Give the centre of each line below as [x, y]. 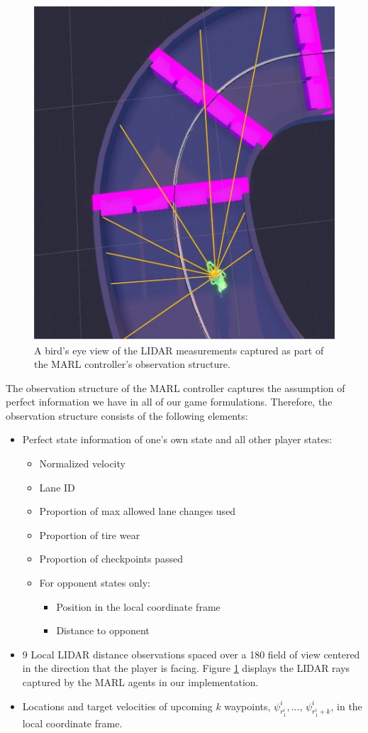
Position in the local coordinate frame [138, 606]
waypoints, [247, 706]
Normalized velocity [82, 463]
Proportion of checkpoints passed [111, 559]
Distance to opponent [103, 630]
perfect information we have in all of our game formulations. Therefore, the [169, 402]
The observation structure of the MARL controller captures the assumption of [175, 387]
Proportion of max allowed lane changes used [138, 511]
